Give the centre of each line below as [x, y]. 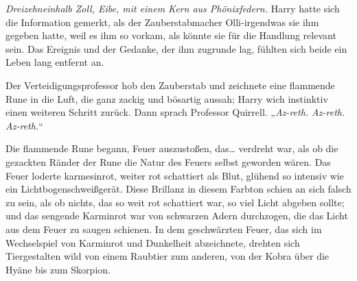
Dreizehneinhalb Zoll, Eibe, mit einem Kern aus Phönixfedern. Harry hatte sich [173, 8]
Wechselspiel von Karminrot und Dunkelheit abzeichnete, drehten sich [153, 242]
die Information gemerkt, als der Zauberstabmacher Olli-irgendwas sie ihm [162, 22]
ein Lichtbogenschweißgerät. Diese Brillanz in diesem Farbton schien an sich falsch [178, 189]
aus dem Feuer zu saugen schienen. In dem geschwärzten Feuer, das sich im [164, 229]
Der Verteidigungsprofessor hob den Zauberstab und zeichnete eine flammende [170, 85]
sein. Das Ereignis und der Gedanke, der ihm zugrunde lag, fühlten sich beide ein [176, 48]
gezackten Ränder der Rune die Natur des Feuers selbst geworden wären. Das [168, 161]
